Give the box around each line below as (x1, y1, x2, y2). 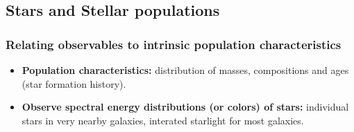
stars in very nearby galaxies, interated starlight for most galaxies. (22, 113, 304, 127)
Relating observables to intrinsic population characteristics (6, 35, 342, 53)
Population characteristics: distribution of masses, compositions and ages (22, 63, 349, 77)
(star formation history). (22, 76, 126, 91)
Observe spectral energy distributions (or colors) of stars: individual (22, 100, 349, 114)
